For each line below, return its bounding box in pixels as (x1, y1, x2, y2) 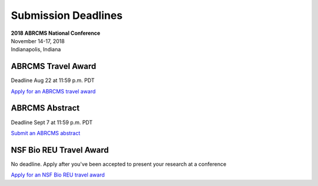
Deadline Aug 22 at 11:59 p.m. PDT (11, 77, 95, 84)
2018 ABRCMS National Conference (11, 30, 101, 37)
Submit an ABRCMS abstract (11, 129, 81, 136)
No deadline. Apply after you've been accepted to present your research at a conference (11, 160, 227, 168)
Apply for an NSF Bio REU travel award (11, 171, 105, 178)
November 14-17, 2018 (11, 37, 65, 44)
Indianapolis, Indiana (11, 46, 61, 53)
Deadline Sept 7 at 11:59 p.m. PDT (11, 119, 93, 126)
